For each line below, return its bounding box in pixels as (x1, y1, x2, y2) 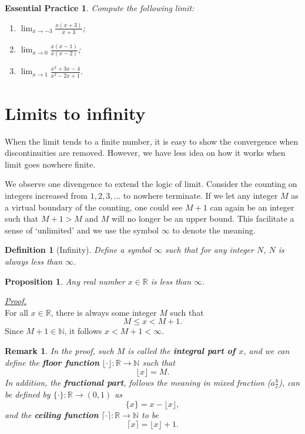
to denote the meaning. (172, 223, 256, 236)
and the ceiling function (5, 408, 99, 420)
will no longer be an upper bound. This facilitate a (112, 212, 294, 225)
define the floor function (5, 356, 100, 368)
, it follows (64, 325, 102, 337)
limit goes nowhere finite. (5, 158, 96, 170)
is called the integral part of (128, 344, 236, 356)
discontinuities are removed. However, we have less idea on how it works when (5, 146, 286, 159)
